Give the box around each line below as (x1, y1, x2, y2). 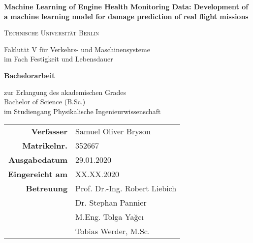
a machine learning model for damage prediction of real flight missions (4, 11, 249, 21)
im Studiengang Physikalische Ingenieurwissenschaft (4, 106, 161, 116)
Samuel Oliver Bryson (75, 125, 151, 137)
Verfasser (31, 125, 68, 137)
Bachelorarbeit (4, 70, 55, 80)
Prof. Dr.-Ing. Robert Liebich (75, 182, 177, 194)
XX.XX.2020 (75, 168, 120, 180)
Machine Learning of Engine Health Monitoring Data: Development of (4, 1, 249, 11)
